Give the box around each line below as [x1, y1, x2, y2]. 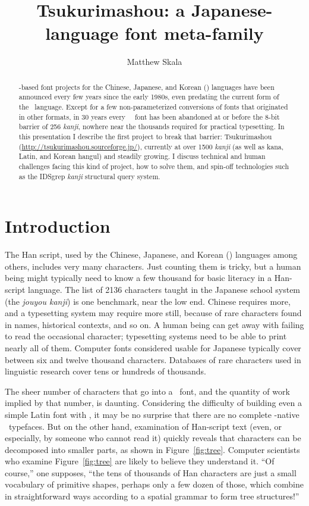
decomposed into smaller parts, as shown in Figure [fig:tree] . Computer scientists [5, 443, 300, 455]
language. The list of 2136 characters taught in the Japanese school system [28, 283, 301, 295]
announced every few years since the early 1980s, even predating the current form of [18, 92, 279, 102]
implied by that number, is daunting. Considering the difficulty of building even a [5, 396, 302, 409]
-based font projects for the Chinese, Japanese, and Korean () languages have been [18, 82, 275, 92]
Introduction [5, 214, 111, 238]
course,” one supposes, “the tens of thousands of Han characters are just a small [5, 466, 297, 479]
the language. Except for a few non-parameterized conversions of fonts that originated [18, 102, 288, 112]
